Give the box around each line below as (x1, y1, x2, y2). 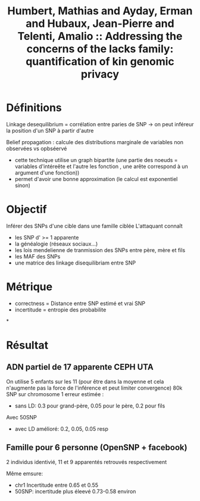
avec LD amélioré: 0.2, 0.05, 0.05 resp (14, 425, 109, 432)
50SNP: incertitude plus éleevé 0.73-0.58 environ (14, 487, 136, 495)
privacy (80, 67, 120, 81)
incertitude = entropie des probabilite (14, 306, 107, 313)
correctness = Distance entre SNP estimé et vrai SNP (14, 300, 146, 307)
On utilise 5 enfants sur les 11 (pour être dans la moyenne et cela (6, 378, 164, 385)
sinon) (14, 182, 31, 189)
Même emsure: (6, 469, 43, 477)
